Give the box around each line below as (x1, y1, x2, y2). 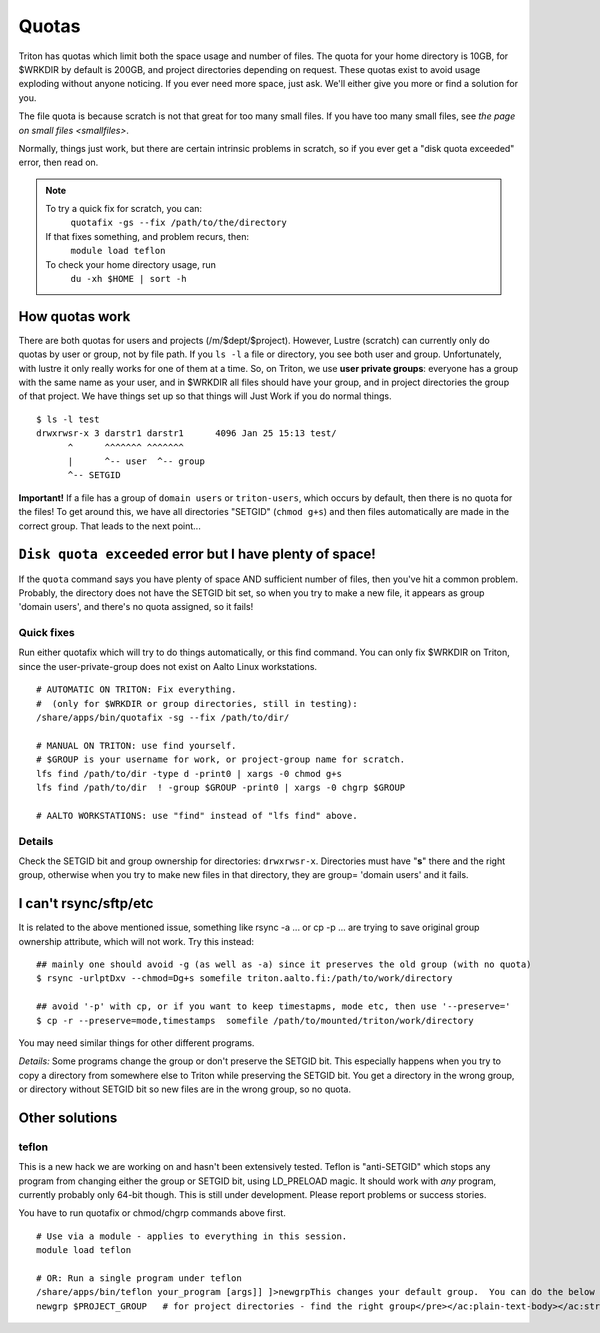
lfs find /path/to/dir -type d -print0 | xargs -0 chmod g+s (36, 768, 342, 779)
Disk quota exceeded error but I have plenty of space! (18, 546, 377, 563)
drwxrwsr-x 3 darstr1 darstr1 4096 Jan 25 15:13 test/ (36, 428, 337, 439)
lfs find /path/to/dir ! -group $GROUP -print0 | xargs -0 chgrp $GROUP (36, 781, 406, 793)
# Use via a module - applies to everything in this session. (36, 1230, 348, 1242)
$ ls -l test (36, 413, 100, 425)
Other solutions (18, 1109, 118, 1126)
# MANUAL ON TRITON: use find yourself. (36, 740, 237, 751)
